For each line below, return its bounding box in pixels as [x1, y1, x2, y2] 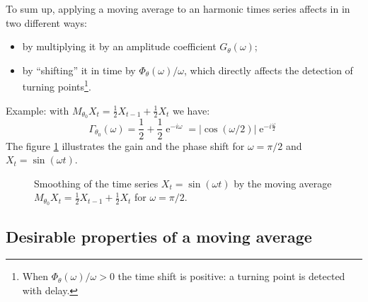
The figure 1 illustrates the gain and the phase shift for [6, 138, 245, 153]
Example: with [6, 103, 69, 117]
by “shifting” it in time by [22, 62, 136, 77]
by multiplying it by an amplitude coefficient [22, 39, 217, 54]
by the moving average [234, 175, 332, 190]
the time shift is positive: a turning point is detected [117, 269, 345, 284]
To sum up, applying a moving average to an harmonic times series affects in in [6, 1, 350, 16]
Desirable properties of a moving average [6, 225, 312, 247]
